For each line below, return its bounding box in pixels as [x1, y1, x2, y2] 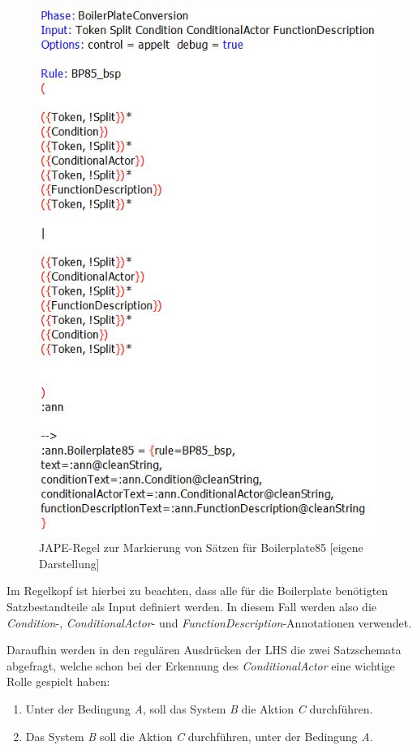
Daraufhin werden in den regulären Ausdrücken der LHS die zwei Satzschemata [6, 641, 402, 658]
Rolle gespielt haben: [6, 673, 110, 690]
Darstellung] [39, 554, 100, 571]
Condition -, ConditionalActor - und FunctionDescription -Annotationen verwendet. [6, 614, 412, 631]
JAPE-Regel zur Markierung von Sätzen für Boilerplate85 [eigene [39, 539, 363, 556]
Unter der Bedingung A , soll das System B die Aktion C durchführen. [25, 700, 373, 717]
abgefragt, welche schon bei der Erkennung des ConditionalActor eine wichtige [6, 657, 395, 674]
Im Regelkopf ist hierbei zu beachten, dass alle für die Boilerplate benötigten [6, 582, 389, 599]
